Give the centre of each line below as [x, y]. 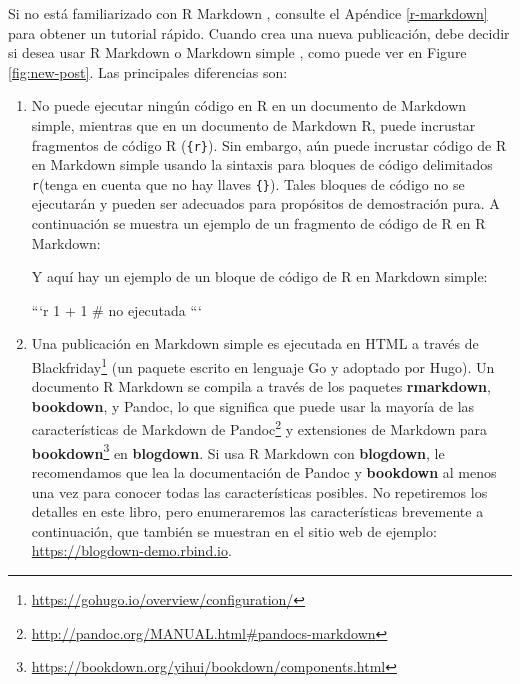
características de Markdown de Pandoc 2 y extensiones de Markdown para [259, 428]
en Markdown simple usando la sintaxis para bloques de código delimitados [262, 164]
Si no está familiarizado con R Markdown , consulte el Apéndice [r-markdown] [248, 13]
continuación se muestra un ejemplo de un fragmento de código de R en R [258, 223]
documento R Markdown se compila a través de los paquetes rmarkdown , [261, 386]
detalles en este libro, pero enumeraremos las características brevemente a [257, 511]
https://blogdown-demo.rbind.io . [131, 550]
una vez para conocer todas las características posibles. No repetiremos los [259, 491]
